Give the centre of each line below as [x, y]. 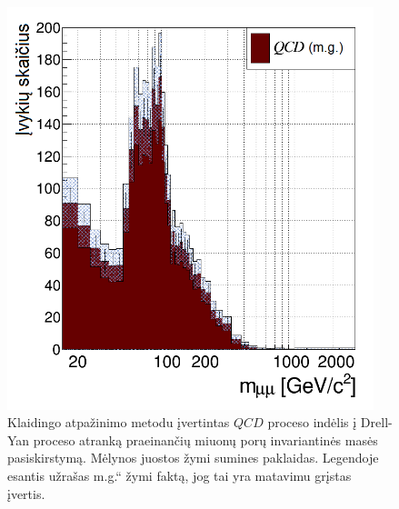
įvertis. [26, 493]
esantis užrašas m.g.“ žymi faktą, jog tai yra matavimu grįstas [180, 476]
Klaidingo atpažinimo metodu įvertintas [119, 422]
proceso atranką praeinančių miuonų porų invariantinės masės [205, 439]
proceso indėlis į [312, 422]
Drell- [376, 422]
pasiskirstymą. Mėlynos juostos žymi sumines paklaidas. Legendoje [193, 458]
